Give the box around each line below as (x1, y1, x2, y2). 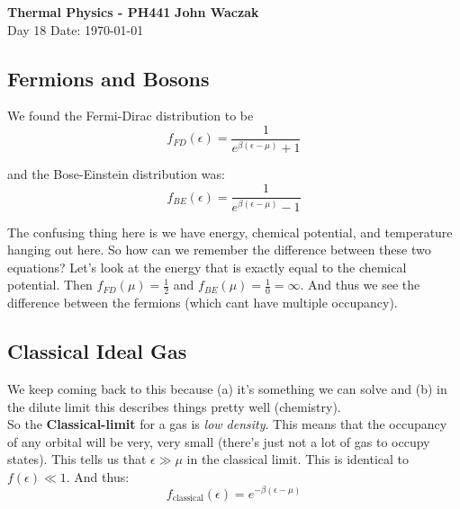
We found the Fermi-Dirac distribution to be (7, 106, 254, 125)
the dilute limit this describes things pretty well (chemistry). (7, 397, 341, 415)
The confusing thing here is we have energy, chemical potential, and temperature (7, 222, 453, 241)
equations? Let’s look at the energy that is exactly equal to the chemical (7, 257, 407, 276)
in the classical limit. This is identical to (186, 450, 410, 469)
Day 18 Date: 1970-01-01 (7, 20, 144, 39)
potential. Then (7, 275, 93, 294)
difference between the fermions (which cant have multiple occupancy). (7, 293, 398, 312)
